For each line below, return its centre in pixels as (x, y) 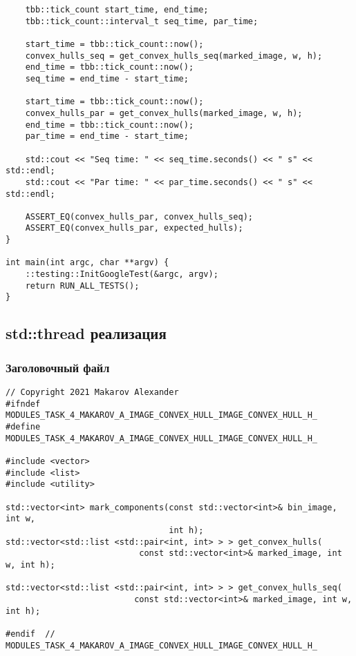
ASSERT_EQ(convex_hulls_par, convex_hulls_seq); (139, 216)
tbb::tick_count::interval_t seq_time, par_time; (142, 21)
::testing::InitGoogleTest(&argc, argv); (122, 274)
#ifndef (23, 404)
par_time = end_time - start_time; (107, 136)
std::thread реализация (86, 333)
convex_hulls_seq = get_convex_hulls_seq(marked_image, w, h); (174, 56)
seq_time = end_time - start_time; (107, 78)
